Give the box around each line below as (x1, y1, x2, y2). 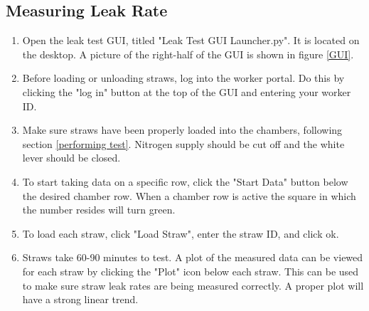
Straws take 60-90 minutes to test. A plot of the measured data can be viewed (22, 250, 363, 265)
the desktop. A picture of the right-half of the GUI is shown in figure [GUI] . (22, 46, 354, 61)
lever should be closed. (22, 150, 121, 165)
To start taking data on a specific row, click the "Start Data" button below (22, 174, 348, 189)
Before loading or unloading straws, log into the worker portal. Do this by (22, 70, 345, 85)
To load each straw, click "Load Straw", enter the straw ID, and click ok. (22, 226, 339, 241)
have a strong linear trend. (22, 292, 139, 307)
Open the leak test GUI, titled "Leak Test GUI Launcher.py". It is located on (22, 33, 360, 48)
